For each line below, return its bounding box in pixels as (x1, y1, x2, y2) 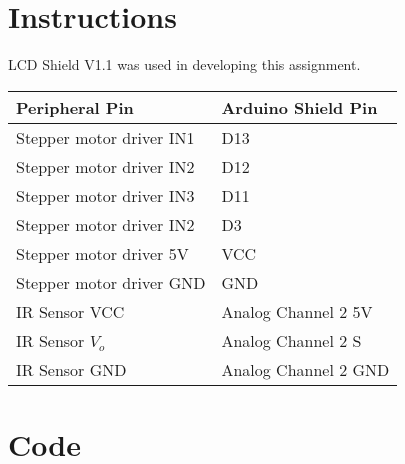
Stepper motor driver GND (16, 270, 206, 294)
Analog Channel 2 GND (221, 357, 390, 381)
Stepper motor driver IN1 (16, 125, 195, 149)
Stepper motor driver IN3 (16, 183, 195, 207)
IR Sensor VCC (16, 299, 125, 323)
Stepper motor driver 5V (16, 241, 189, 265)
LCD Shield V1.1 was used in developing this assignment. (8, 54, 361, 75)
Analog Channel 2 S (221, 328, 362, 352)
